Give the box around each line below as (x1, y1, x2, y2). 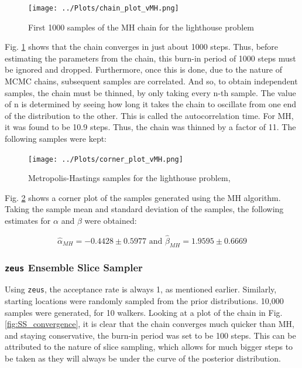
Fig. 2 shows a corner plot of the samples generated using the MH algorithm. (5, 191, 281, 203)
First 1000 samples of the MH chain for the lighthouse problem (28, 21, 255, 33)
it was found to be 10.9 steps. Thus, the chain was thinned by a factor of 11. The (5, 121, 296, 133)
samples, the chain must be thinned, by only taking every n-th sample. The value (5, 86, 296, 98)
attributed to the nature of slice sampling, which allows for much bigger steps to (5, 340, 293, 353)
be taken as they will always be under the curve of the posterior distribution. (5, 352, 281, 364)
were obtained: (84, 214, 137, 227)
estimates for (5, 214, 51, 227)
